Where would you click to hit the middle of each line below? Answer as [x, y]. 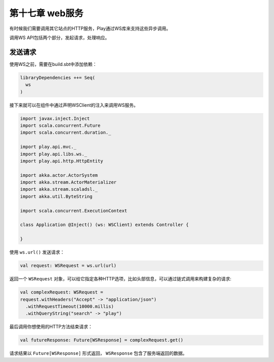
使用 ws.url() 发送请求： [37, 252]
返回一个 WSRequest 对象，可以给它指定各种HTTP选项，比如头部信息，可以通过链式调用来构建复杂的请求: [121, 279]
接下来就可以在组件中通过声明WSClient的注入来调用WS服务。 [74, 105]
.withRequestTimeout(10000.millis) [70, 306]
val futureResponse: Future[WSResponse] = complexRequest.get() [102, 340]
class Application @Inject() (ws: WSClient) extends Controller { [104, 225]
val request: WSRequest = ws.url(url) [68, 266]
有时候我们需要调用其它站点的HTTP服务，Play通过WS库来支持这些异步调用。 [90, 28]
